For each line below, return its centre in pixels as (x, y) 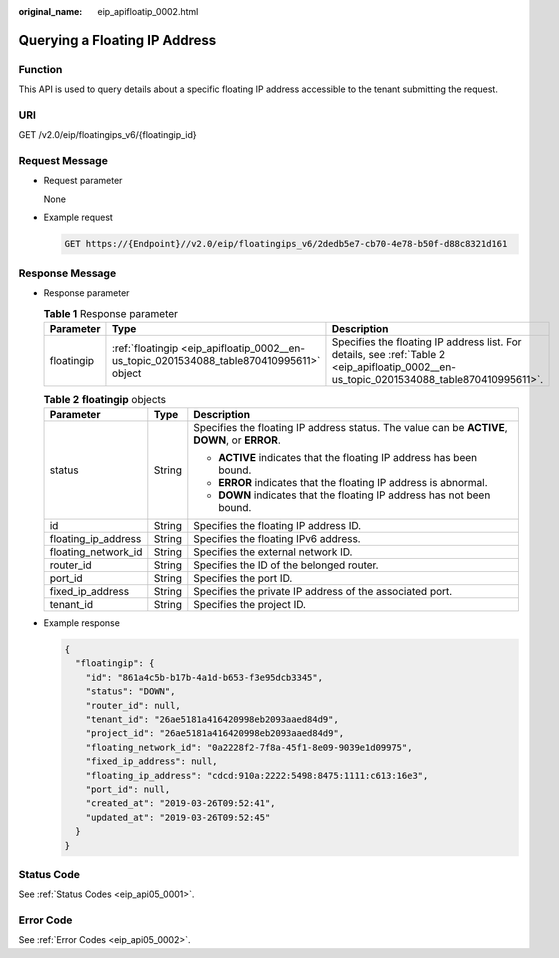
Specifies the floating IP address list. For (426, 342)
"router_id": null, (133, 705)
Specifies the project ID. (250, 605)
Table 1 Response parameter (111, 313)
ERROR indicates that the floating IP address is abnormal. (353, 483)
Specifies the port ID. (243, 578)
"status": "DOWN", (130, 691)
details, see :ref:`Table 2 (388, 354)
